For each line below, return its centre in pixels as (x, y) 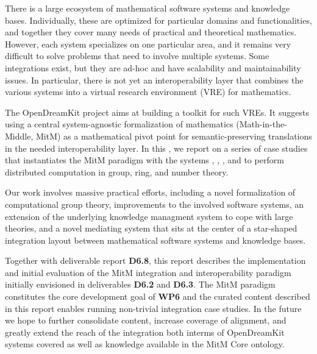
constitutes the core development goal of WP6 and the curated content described (158, 296)
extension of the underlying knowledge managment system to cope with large (149, 216)
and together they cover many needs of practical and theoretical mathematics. (151, 32)
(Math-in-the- (262, 124)
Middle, (19, 136)
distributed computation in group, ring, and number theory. (117, 172)
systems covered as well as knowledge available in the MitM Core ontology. (145, 344)
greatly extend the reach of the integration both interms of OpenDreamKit (145, 332)
